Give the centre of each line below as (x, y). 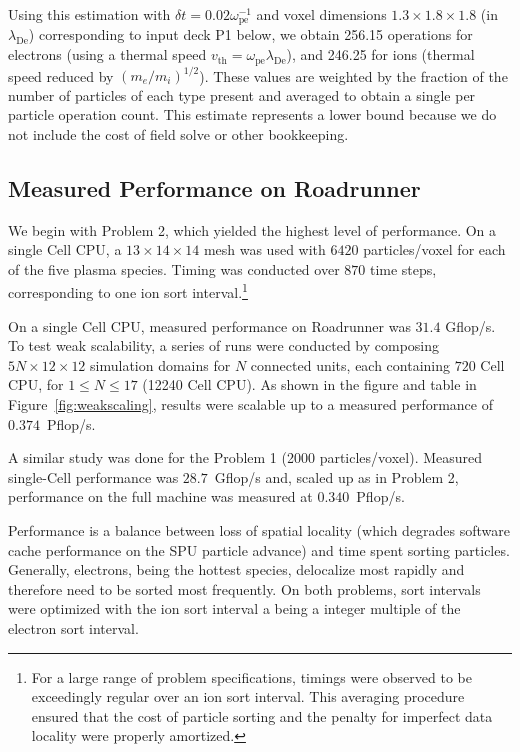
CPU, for (36, 384)
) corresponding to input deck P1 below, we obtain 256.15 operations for (250, 34)
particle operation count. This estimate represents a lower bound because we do (252, 114)
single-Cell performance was (93, 476)
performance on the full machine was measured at (160, 496)
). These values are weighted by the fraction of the (353, 75)
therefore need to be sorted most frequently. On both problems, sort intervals (244, 588)
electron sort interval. (73, 627)
